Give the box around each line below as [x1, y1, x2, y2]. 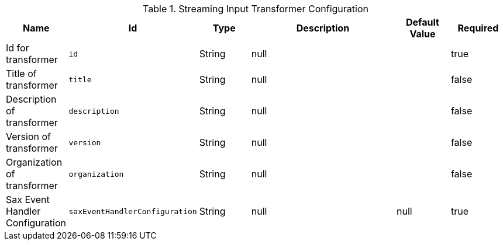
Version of [6, 131, 51, 142]
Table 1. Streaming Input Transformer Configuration [143, 3, 368, 15]
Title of [6, 68, 37, 79]
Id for [6, 42, 29, 54]
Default [406, 16, 439, 28]
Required [457, 22, 499, 34]
